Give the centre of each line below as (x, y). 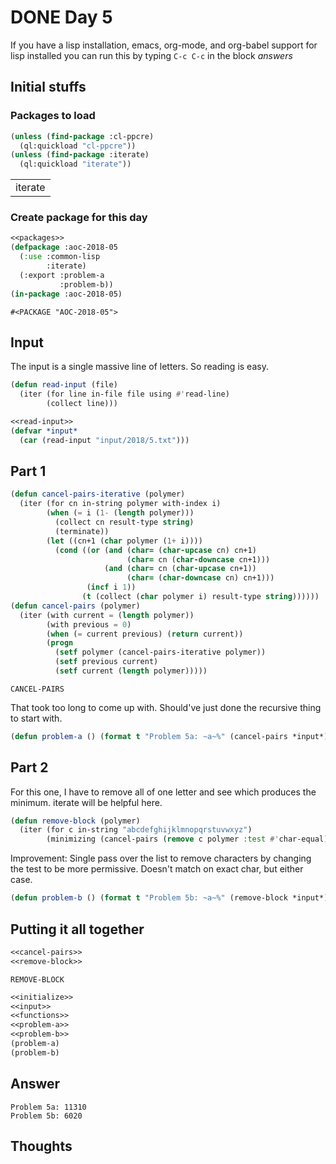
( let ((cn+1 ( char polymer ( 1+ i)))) (124, 541)
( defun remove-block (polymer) (75, 821)
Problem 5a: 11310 (48, 1107)
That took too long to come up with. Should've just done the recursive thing (166, 707)
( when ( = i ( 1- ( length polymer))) (120, 513)
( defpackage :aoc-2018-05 (64, 247)
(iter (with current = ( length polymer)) (107, 615)
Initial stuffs (48, 87)
